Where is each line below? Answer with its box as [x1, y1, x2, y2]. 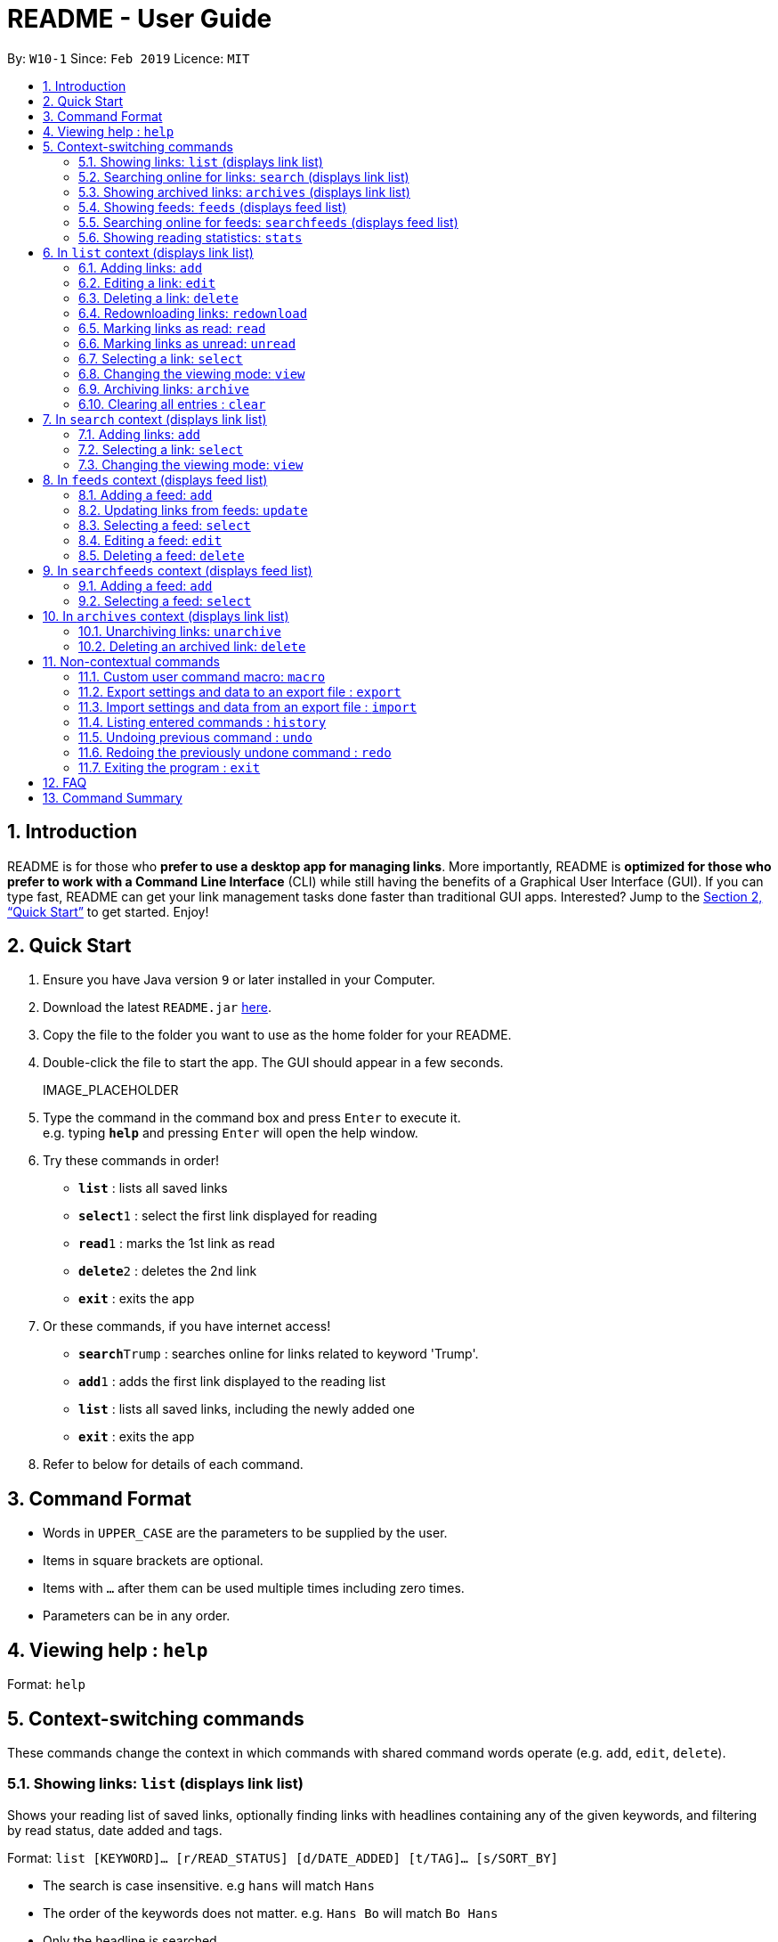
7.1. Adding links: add [78, 426, 201, 442]
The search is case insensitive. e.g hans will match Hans [43, 1877, 375, 1893]
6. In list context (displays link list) [43, 244, 254, 260]
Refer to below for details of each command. [43, 1456, 304, 1473]
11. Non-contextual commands [43, 653, 220, 669]
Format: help [7, 1677, 85, 1693]
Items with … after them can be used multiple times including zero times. [43, 1580, 465, 1596]
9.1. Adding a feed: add [78, 577, 213, 593]
